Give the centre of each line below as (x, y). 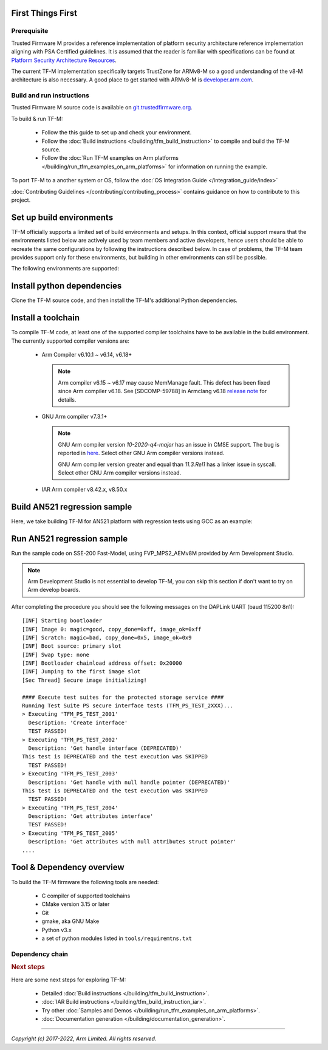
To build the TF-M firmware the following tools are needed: (85, 882)
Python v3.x (57, 930)
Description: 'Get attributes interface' (91, 816)
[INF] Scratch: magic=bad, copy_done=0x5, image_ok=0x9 (107, 637)
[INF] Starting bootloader (62, 621)
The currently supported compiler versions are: (70, 341)
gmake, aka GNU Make (70, 921)
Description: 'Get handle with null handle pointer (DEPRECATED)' (129, 782)
